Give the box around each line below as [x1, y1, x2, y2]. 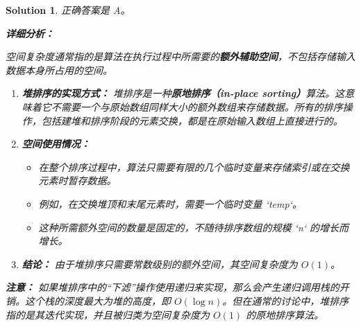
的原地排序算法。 [246, 307, 324, 321]
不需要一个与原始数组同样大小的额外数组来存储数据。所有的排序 [51, 99, 343, 114]
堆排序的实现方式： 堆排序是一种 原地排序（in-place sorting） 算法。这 [22, 86, 345, 100]
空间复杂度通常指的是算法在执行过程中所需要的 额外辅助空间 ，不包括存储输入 [6, 49, 355, 64]
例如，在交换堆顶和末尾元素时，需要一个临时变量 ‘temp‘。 [38, 196, 302, 211]
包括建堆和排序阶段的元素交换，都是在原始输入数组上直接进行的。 [41, 113, 343, 127]
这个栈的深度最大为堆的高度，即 [24, 293, 171, 308]
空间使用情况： [22, 136, 90, 151]
